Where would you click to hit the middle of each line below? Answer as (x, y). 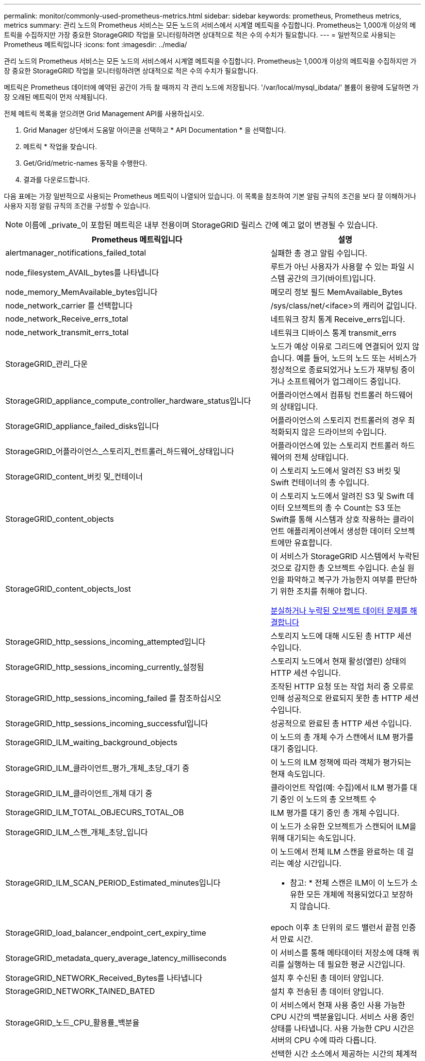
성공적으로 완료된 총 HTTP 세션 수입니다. (341, 723)
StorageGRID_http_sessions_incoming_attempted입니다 (106, 642)
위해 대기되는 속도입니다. (313, 838)
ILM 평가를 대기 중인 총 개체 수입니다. (335, 813)
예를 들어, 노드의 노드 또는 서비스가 (356, 358)
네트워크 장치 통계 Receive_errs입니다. (338, 319)
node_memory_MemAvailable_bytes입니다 (82, 292)
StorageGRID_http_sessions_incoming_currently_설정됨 (105, 667)
